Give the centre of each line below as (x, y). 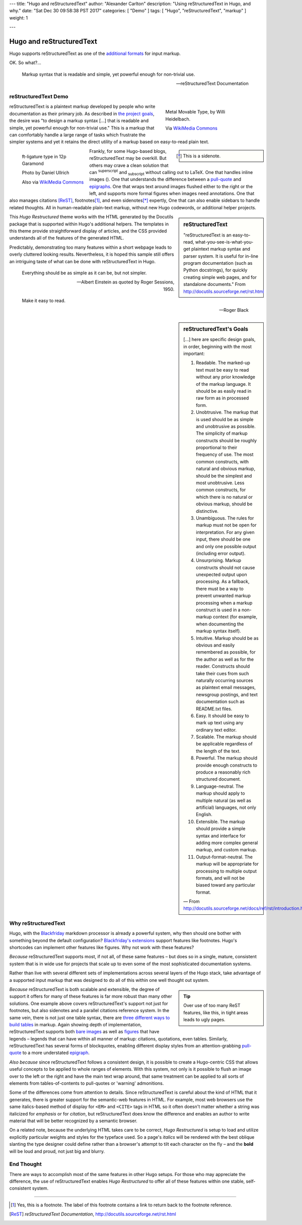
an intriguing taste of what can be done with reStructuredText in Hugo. (83, 261)
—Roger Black (234, 310)
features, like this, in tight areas (216, 1012)
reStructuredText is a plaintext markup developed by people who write (82, 106)
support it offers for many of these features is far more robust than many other (91, 997)
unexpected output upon (222, 574)
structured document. (218, 779)
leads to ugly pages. (205, 1020)
